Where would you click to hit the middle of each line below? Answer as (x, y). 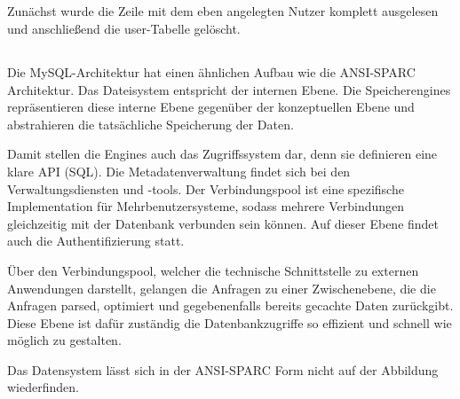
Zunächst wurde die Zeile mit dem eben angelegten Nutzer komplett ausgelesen (223, 11)
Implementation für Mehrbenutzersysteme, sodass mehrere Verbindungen (206, 206)
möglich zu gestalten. (64, 340)
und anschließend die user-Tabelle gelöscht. (124, 28)
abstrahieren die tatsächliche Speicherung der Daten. (151, 124)
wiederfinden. (43, 387)
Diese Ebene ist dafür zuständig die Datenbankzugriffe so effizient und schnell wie (230, 322)
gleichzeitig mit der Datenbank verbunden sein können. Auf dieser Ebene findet (223, 223)
